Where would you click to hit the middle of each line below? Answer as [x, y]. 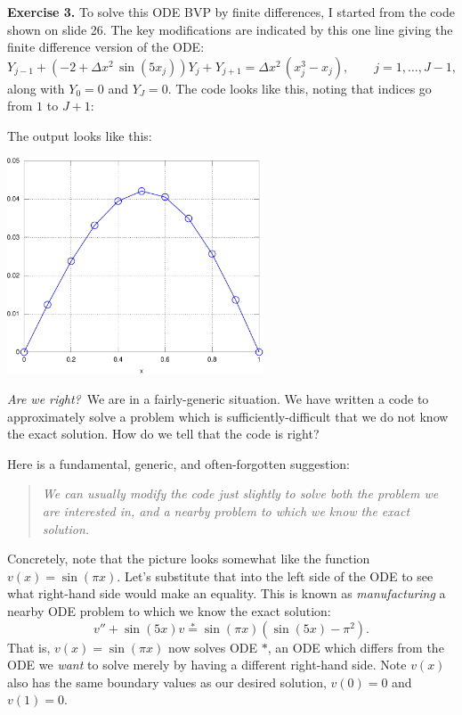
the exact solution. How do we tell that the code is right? [163, 434]
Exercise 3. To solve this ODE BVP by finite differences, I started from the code [231, 12]
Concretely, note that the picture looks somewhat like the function [189, 559]
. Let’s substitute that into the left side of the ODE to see [275, 575]
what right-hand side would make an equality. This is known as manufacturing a [227, 593]
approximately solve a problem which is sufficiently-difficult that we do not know [228, 416]
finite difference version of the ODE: [106, 47]
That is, [29, 647]
